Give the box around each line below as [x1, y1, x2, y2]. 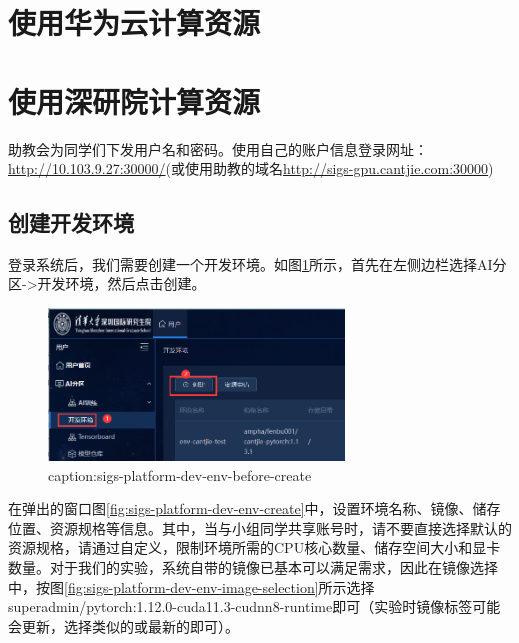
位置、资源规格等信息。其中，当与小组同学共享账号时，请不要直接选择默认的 [8, 517, 512, 538]
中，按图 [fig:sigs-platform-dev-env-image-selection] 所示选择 [8, 576, 375, 597]
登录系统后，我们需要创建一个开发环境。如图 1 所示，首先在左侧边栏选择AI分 [8, 253, 507, 274]
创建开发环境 [8, 207, 134, 238]
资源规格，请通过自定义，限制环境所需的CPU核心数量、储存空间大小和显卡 [8, 537, 501, 558]
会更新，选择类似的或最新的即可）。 [8, 615, 239, 636]
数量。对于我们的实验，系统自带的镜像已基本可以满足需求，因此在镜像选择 [8, 557, 498, 578]
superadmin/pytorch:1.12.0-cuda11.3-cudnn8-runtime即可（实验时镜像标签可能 [8, 596, 501, 617]
